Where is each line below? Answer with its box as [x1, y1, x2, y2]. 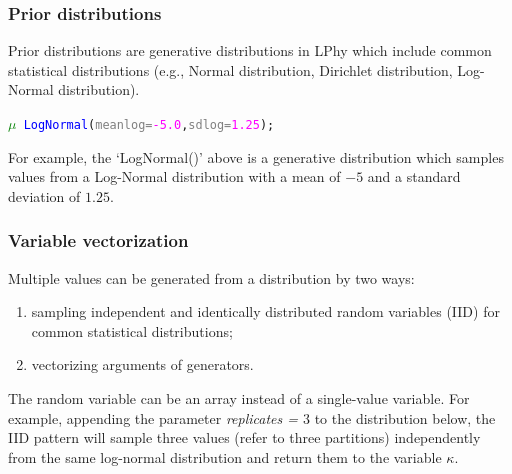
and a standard [367, 166, 461, 187]
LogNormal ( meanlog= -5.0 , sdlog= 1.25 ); [23, 118, 275, 132]
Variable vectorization [8, 228, 189, 253]
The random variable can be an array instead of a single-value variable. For [8, 388, 470, 409]
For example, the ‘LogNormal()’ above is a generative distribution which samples [8, 146, 504, 167]
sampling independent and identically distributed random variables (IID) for [31, 301, 500, 322]
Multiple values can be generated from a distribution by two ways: [8, 267, 415, 288]
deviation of [8, 185, 81, 206]
